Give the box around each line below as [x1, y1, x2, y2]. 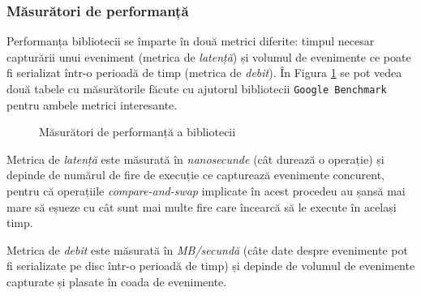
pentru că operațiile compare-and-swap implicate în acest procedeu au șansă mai [6, 182, 406, 199]
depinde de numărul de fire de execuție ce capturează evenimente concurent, [6, 166, 385, 183]
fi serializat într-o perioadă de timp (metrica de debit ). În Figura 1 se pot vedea [6, 64, 402, 81]
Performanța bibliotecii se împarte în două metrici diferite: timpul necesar [6, 32, 375, 49]
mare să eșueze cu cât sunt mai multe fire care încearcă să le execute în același [6, 198, 397, 215]
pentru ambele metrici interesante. [6, 96, 178, 113]
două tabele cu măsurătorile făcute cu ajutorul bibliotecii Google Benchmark [6, 80, 387, 97]
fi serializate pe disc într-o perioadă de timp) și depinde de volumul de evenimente [6, 257, 415, 274]
